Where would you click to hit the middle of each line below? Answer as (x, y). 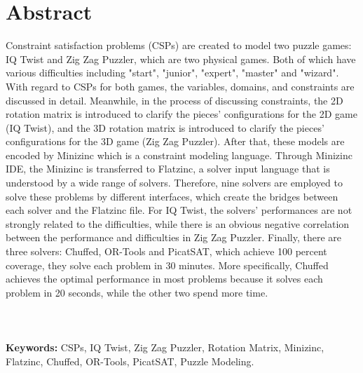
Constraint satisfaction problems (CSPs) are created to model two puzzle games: (179, 45)
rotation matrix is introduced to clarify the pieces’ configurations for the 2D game (181, 114)
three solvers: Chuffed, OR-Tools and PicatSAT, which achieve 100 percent (166, 251)
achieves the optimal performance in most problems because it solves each (164, 279)
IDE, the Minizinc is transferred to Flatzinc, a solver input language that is (168, 169)
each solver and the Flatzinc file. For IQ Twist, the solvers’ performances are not (179, 210)
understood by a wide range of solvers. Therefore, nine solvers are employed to (174, 183)
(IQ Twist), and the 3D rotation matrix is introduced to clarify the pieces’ (165, 127)
